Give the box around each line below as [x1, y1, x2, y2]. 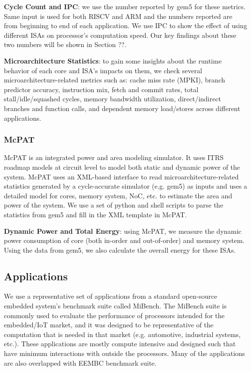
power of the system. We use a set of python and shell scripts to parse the [4, 200, 223, 210]
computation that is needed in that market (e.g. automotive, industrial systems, [4, 329, 241, 339]
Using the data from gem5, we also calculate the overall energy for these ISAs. [4, 244, 236, 255]
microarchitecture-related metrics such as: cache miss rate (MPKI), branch [4, 75, 225, 85]
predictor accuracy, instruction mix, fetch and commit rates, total [4, 84, 199, 94]
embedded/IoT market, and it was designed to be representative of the [4, 320, 214, 330]
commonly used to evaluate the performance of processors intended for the [4, 310, 225, 320]
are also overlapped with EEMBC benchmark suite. [4, 357, 157, 368]
